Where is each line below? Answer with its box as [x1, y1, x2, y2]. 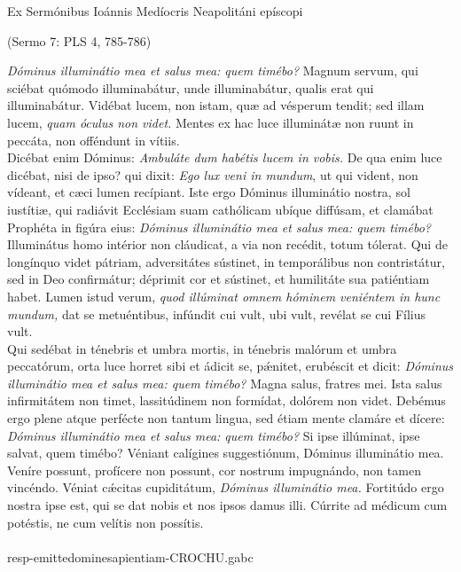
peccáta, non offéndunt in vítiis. [7, 130, 180, 149]
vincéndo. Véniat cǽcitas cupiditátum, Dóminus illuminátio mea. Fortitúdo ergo [7, 478, 444, 497]
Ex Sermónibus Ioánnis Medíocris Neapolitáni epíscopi [7, 2, 303, 20]
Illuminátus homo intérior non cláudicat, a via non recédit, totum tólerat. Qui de [7, 235, 448, 254]
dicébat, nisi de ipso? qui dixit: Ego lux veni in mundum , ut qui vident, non [7, 165, 418, 184]
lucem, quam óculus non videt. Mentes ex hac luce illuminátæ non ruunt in [7, 113, 414, 131]
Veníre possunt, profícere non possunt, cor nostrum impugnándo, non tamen [7, 460, 421, 479]
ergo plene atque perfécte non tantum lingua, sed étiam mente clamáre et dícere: [7, 409, 445, 427]
